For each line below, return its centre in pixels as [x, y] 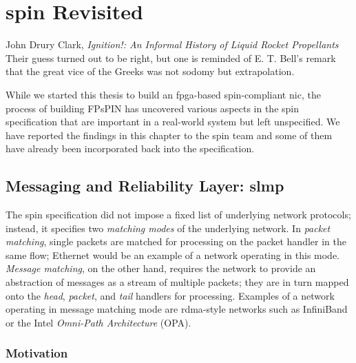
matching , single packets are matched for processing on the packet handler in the [176, 241]
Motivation [37, 353]
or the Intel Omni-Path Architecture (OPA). [98, 322]
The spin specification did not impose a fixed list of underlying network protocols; [178, 215]
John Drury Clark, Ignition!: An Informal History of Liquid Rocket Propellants [172, 44]
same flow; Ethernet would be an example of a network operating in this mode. [173, 255]
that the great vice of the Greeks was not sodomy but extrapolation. [150, 71]
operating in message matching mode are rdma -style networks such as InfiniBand [177, 309]
